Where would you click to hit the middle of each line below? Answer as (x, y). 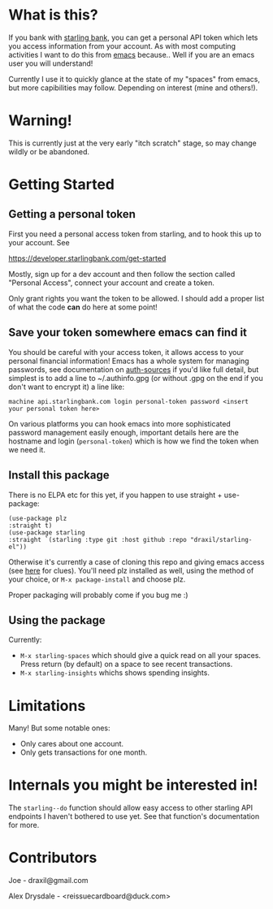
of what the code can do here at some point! (83, 307)
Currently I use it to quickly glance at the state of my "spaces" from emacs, (134, 79)
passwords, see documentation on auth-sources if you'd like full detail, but (134, 369)
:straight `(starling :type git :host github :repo (97, 539)
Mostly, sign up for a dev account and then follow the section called (122, 274)
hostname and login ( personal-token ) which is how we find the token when (134, 441)
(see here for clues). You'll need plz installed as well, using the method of (131, 570)
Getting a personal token (72, 214)
